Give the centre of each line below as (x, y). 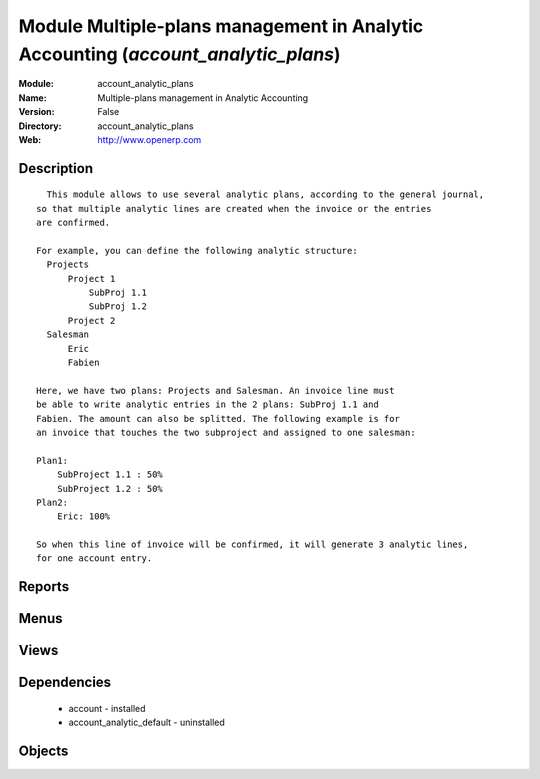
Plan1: (52, 460)
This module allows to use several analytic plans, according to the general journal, (265, 194)
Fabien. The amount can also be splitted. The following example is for (218, 418)
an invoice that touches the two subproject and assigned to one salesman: (226, 432)
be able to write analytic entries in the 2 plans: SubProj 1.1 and (207, 404)
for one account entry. (94, 558)
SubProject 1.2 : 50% (110, 488)
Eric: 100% (83, 516)
